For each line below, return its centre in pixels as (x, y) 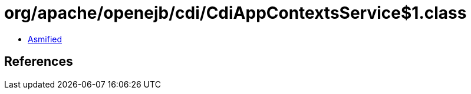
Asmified (45, 39)
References (39, 62)
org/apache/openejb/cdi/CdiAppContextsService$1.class (235, 13)
